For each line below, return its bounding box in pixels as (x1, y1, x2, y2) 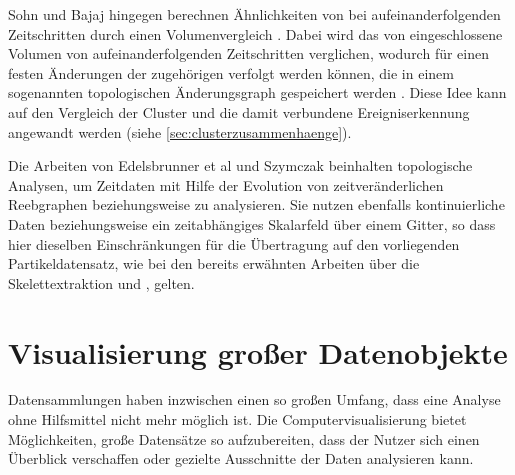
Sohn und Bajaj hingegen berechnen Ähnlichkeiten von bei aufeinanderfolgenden (8, 4, 501, 24)
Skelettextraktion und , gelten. (8, 272, 195, 293)
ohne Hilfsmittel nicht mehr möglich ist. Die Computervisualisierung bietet (8, 409, 467, 430)
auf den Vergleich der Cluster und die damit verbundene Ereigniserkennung (8, 101, 470, 122)
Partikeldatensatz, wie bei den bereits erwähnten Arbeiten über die (8, 253, 420, 274)
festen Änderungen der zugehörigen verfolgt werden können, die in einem (8, 62, 454, 83)
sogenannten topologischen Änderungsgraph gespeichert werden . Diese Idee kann (8, 82, 507, 103)
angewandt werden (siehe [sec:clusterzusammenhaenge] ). (8, 121, 352, 142)
